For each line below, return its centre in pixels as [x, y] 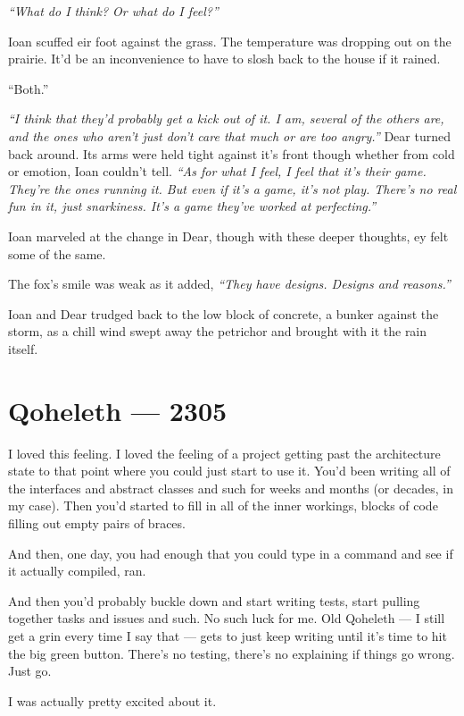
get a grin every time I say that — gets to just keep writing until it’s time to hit [228, 635]
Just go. [30, 671]
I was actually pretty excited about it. [112, 700]
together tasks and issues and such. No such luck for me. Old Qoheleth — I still [227, 618]
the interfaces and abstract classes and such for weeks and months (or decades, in [231, 488]
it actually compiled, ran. [77, 571]
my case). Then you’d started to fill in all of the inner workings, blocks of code [223, 505]
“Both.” [29, 88]
